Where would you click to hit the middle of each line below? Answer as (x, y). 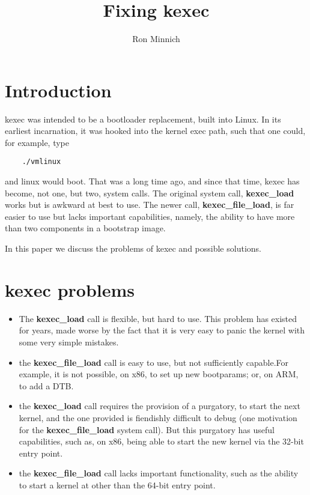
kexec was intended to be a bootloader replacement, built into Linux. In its (143, 119)
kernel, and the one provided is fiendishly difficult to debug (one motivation (158, 417)
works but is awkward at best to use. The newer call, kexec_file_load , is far (150, 205)
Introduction (58, 90)
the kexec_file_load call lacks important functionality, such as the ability (159, 473)
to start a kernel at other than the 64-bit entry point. (117, 484)
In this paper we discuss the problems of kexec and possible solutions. (133, 248)
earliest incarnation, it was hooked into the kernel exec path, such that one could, (155, 131)
